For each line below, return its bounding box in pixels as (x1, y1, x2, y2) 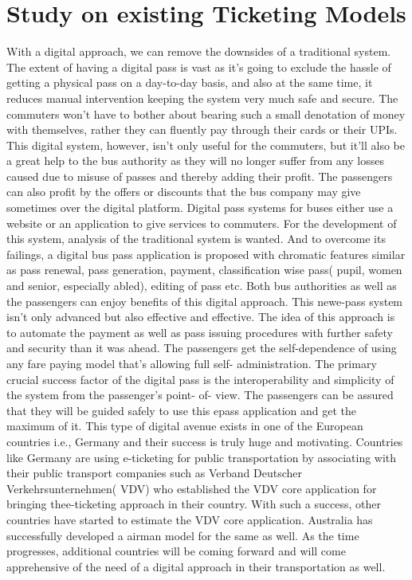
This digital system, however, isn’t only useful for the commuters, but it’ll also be (6, 136, 405, 153)
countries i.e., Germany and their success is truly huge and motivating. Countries (6, 433, 403, 449)
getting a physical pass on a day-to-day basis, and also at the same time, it (6, 74, 373, 91)
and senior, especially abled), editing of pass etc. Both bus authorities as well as (6, 277, 397, 294)
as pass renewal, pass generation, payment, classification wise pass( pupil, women (6, 261, 402, 278)
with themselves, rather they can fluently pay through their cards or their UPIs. (6, 121, 398, 138)
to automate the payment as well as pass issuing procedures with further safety (6, 323, 393, 340)
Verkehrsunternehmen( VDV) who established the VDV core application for (6, 480, 377, 496)
